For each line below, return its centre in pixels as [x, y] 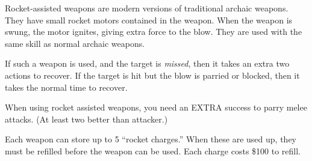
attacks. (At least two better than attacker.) [86, 119]
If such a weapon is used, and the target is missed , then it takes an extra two [147, 63]
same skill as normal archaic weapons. [75, 43]
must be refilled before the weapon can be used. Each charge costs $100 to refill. [153, 150]
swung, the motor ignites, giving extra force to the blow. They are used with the [154, 32]
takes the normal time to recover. [66, 87]
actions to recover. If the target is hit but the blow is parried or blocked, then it [152, 75]
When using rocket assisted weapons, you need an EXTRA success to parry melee [156, 107]
